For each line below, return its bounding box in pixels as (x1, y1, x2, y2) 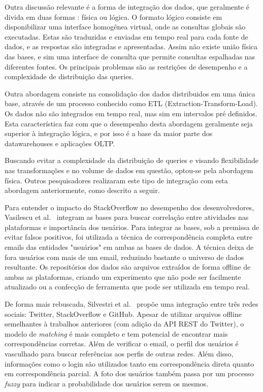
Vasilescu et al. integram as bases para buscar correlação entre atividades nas (5, 212, 249, 222)
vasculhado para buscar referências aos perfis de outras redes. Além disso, (5, 348, 234, 358)
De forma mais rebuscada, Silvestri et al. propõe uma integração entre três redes (5, 299, 258, 309)
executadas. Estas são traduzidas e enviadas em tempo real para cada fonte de (5, 31, 248, 42)
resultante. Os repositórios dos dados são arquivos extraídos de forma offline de (5, 262, 251, 272)
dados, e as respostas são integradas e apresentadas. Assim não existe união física (5, 41, 258, 52)
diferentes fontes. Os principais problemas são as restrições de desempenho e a (5, 61, 248, 72)
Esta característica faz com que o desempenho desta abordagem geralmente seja (5, 118, 253, 128)
